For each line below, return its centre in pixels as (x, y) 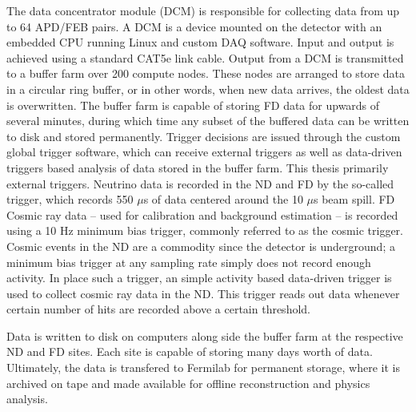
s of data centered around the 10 (223, 199)
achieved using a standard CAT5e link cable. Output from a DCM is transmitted (205, 57)
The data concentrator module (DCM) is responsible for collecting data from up (203, 10)
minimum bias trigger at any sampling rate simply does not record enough (189, 262)
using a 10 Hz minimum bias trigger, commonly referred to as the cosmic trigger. (205, 230)
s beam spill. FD (354, 199)
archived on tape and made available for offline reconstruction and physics (188, 383)
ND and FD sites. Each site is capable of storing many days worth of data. (190, 351)
